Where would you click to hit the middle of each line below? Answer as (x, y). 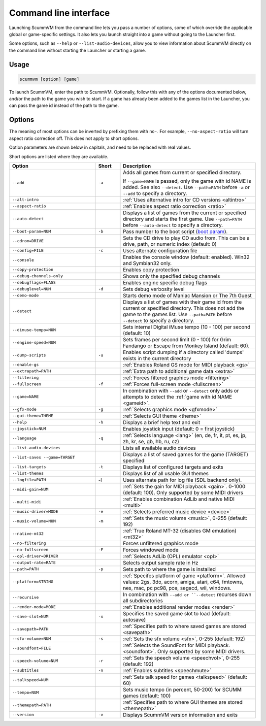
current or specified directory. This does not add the (183, 308)
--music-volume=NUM (34, 521)
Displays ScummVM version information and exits (180, 715)
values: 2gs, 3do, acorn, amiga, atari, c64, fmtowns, (183, 582)
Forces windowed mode (151, 550)
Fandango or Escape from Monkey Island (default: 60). (186, 346)
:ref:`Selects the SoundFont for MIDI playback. (176, 645)
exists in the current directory (157, 358)
